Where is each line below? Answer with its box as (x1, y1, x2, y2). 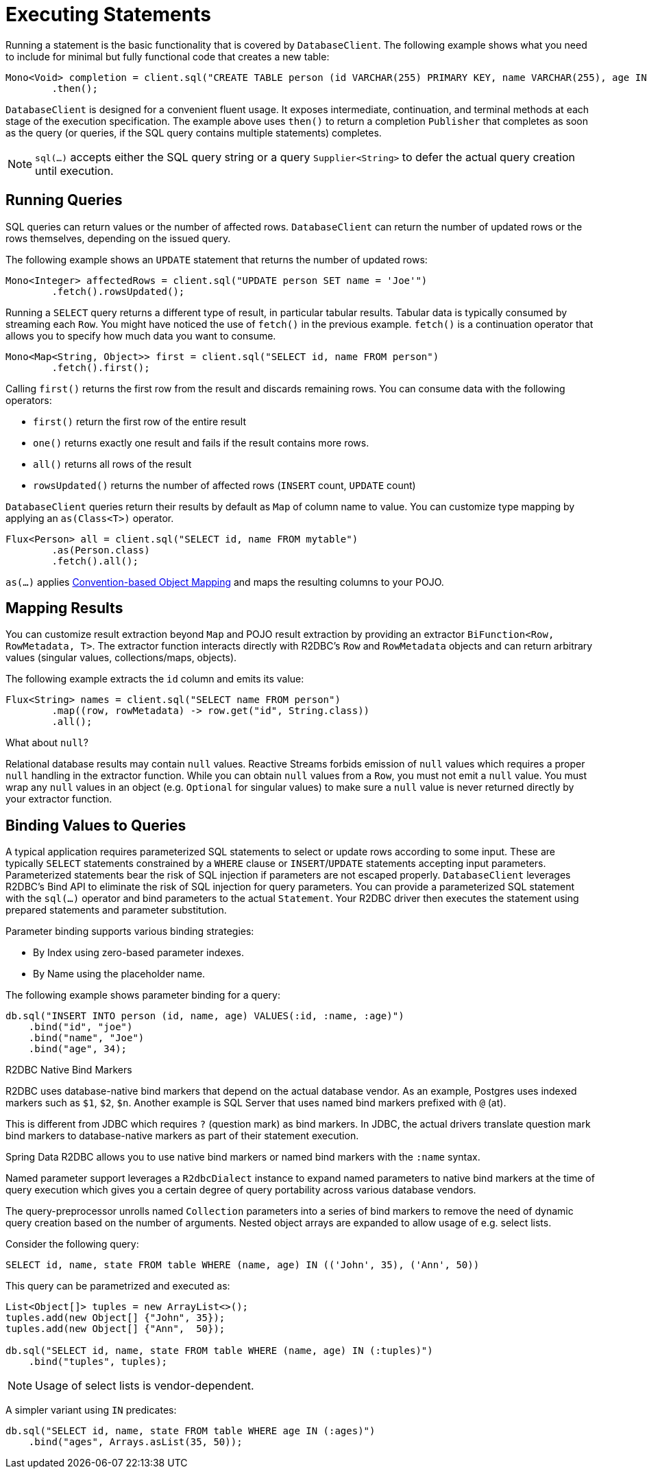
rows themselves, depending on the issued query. (5, 232, 231, 244)
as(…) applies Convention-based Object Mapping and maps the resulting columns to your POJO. (5, 575, 444, 588)
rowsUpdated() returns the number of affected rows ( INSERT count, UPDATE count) (33, 479, 416, 491)
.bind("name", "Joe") (28, 1032, 145, 1044)
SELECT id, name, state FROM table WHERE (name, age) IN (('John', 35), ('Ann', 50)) (5, 1259, 480, 1271)
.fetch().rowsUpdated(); (51, 285, 185, 297)
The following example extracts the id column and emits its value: (5, 673, 304, 685)
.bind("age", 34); (28, 1043, 127, 1055)
